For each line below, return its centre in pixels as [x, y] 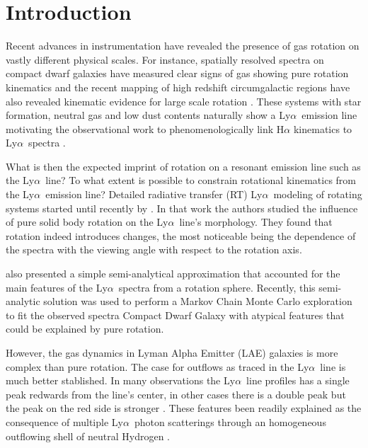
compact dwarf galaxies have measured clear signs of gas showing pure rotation [177, 73]
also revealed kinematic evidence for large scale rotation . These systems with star [184, 101]
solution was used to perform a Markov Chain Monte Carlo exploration [198, 301]
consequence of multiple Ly [64, 421]
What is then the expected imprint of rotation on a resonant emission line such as [183, 166]
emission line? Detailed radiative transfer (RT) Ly [154, 194]
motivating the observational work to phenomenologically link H [145, 128]
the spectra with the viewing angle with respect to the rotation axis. [154, 249]
